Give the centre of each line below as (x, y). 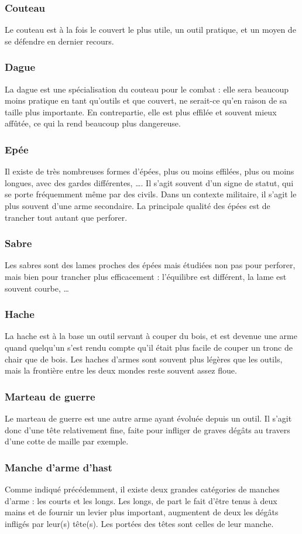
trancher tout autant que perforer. (66, 217)
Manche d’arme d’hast (59, 467)
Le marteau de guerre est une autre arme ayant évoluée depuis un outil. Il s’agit (148, 418)
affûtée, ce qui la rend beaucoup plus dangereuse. (93, 123)
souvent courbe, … (37, 288)
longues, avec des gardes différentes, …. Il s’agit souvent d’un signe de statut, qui (149, 182)
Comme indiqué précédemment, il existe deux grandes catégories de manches (142, 489)
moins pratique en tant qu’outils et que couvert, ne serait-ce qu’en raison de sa (146, 100)
